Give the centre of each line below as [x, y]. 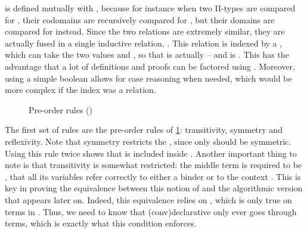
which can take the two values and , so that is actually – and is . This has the [147, 55]
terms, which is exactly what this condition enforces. [101, 223]
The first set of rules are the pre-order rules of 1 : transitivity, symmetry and [144, 130]
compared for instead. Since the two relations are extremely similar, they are [145, 31]
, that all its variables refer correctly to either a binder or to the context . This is [153, 176]
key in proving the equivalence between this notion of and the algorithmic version [154, 188]
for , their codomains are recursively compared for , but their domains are [140, 19]
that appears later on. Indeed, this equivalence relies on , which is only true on [148, 199]
